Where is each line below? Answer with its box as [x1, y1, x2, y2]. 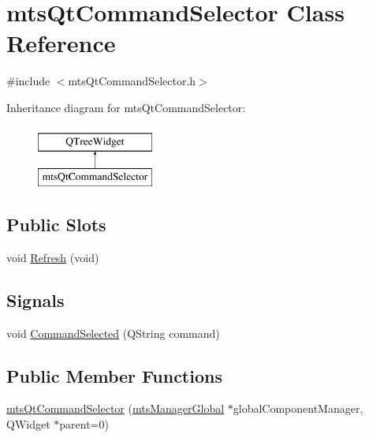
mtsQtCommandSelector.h [68, 73, 196, 89]
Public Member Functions [6, 363, 222, 387]
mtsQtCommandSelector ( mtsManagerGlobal [6, 400, 225, 417]
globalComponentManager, [233, 400, 363, 417]
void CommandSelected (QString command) [6, 324, 220, 341]
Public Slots [6, 212, 106, 237]
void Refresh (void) [6, 249, 99, 265]
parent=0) [59, 416, 109, 432]
